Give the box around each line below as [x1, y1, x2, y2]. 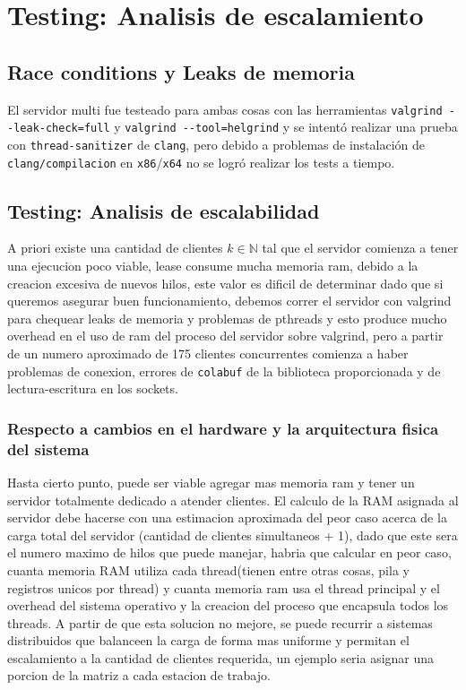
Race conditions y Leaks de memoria [7, 57, 355, 85]
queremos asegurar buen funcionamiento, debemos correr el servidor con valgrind [7, 291, 452, 310]
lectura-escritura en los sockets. [7, 379, 178, 398]
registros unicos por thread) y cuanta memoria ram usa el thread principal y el [7, 578, 440, 597]
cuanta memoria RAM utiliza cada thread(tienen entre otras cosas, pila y [7, 560, 410, 579]
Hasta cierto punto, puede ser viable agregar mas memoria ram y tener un [7, 472, 415, 491]
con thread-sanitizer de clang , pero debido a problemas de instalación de [7, 134, 425, 153]
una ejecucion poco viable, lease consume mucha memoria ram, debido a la [7, 256, 419, 274]
